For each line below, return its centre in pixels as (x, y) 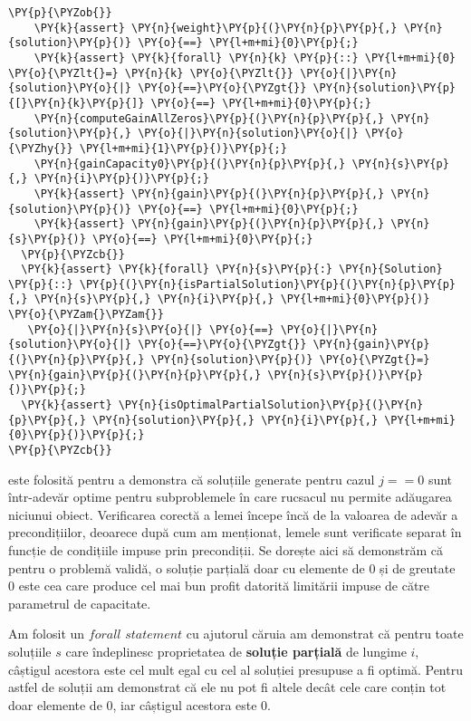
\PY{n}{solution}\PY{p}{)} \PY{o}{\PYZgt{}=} (290, 360)
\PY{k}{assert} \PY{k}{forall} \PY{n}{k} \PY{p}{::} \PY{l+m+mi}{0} (245, 58)
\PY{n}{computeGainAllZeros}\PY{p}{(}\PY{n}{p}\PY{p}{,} (209, 118)
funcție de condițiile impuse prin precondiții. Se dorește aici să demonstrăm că (226, 550)
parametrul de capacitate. (80, 603)
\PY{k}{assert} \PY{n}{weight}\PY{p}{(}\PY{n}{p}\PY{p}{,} (216, 28)
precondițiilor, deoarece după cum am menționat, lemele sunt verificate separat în (235, 532)
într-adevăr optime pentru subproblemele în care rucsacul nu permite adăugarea (230, 497)
